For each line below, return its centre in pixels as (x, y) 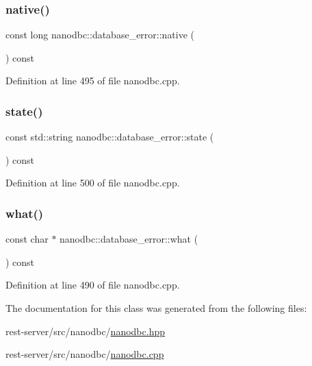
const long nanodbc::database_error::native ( (100, 35)
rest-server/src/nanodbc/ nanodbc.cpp (85, 354)
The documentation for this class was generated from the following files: (156, 308)
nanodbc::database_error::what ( (129, 239)
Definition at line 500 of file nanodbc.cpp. (93, 183)
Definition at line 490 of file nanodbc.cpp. (93, 285)
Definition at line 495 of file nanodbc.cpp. (93, 81)
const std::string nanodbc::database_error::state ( (110, 137)
